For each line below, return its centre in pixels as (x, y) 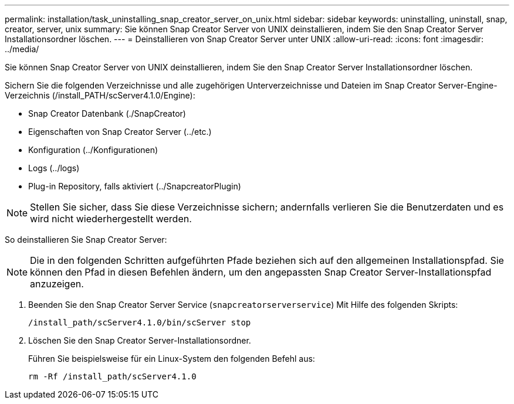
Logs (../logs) (54, 168)
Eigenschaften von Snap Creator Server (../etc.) (120, 132)
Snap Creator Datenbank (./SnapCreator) (107, 113)
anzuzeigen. (57, 284)
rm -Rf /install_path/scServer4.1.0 (112, 376)
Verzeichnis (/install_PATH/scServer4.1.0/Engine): (100, 95)
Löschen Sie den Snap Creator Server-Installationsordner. (140, 340)
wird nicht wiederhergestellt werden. (111, 219)
